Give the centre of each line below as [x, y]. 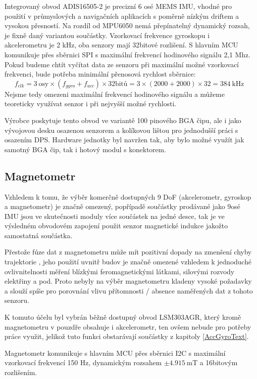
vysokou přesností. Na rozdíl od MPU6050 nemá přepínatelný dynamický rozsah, [127, 25]
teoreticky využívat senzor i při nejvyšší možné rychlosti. [90, 104]
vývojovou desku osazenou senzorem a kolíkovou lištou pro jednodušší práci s [121, 130]
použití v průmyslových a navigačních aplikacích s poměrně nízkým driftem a [122, 16]
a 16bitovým [219, 362]
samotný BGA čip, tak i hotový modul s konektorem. [85, 149]
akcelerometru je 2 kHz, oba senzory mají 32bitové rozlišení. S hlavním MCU [122, 45]
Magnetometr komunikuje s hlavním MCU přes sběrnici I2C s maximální [115, 353]
